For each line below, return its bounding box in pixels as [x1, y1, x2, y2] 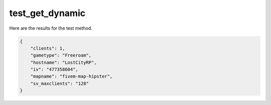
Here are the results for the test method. [9, 25, 93, 31]
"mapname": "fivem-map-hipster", [30, 73, 113, 79]
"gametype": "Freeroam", [30, 53, 92, 58]
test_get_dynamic [9, 8, 85, 19]
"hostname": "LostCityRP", [30, 59, 97, 65]
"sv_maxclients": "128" [30, 80, 89, 86]
